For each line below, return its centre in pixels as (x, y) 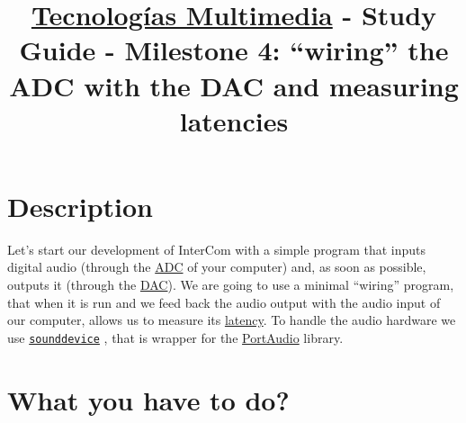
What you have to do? (148, 399)
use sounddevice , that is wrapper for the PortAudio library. (175, 337)
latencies (234, 120)
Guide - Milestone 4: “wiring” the (234, 50)
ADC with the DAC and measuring (234, 85)
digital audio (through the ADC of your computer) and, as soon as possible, (217, 267)
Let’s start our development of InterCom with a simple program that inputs (217, 249)
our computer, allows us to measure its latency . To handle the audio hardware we (232, 320)
